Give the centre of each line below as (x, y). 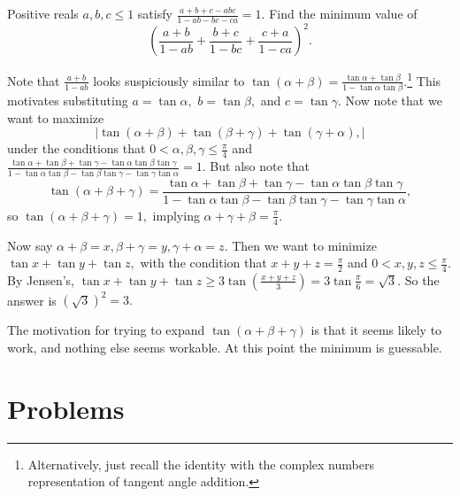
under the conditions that (77, 148)
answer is (32, 300)
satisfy (155, 13)
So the (422, 279)
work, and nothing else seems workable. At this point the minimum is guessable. (225, 348)
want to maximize (56, 117)
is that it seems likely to (376, 330)
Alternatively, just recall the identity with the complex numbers (201, 464)
